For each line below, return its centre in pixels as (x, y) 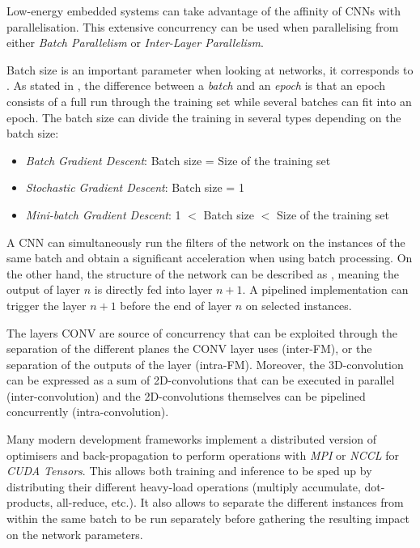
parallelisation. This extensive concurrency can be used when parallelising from (203, 26)
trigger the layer (47, 305)
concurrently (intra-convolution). (88, 412)
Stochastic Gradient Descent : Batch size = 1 (135, 187)
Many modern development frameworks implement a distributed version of (191, 439)
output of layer (44, 289)
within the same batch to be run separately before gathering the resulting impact (208, 518)
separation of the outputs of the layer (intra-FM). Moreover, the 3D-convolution (205, 364)
